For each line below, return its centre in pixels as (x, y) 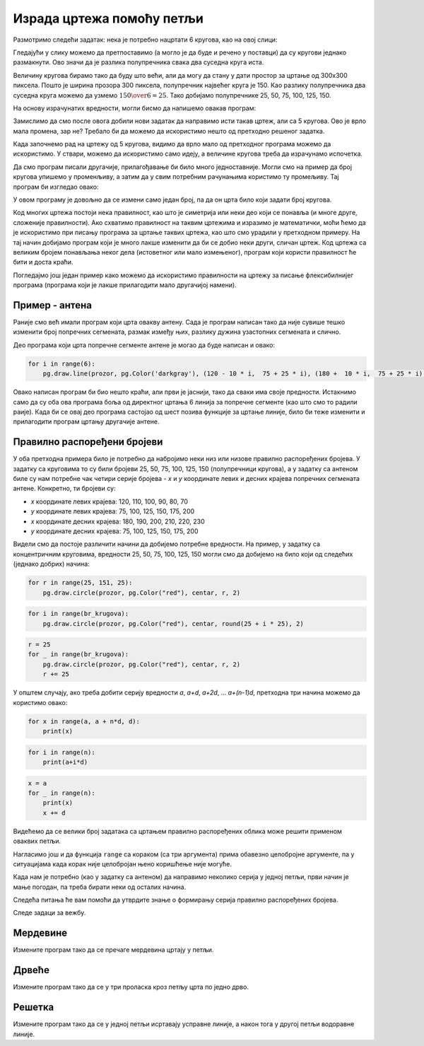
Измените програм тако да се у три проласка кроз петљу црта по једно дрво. (131, 987)
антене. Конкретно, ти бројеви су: (64, 489)
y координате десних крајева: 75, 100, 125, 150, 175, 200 (114, 531)
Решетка (34, 1007)
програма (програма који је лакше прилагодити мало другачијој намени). (125, 285)
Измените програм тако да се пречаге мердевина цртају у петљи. (113, 950)
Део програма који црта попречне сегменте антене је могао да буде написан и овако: (144, 345)
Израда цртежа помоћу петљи (108, 18)
